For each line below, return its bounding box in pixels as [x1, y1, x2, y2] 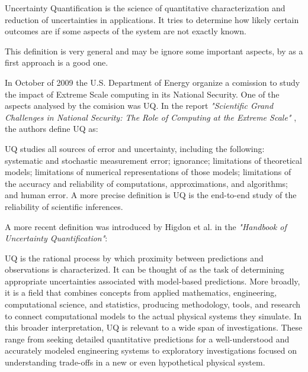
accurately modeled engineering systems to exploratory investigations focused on [5, 344, 297, 357]
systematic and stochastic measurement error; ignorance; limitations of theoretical [5, 154, 302, 166]
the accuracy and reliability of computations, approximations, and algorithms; [5, 177, 288, 189]
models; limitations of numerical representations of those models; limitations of [5, 166, 291, 178]
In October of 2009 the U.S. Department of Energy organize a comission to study [5, 76, 300, 88]
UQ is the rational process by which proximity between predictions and [5, 251, 264, 264]
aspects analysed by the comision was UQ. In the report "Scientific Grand [5, 99, 274, 112]
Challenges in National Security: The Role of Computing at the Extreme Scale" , [5, 111, 297, 123]
